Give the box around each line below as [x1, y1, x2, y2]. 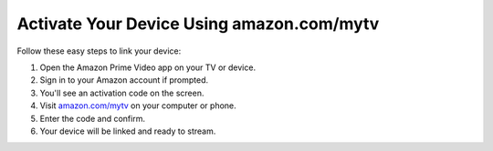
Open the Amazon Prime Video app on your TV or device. [39, 62, 256, 73]
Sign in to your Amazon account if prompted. [39, 75, 209, 86]
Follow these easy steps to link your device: [16, 45, 182, 56]
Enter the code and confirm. [39, 113, 146, 124]
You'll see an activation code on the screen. [39, 87, 205, 98]
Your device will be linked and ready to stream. [39, 126, 216, 136]
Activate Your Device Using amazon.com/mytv [16, 14, 380, 34]
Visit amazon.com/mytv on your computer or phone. [39, 100, 236, 111]
